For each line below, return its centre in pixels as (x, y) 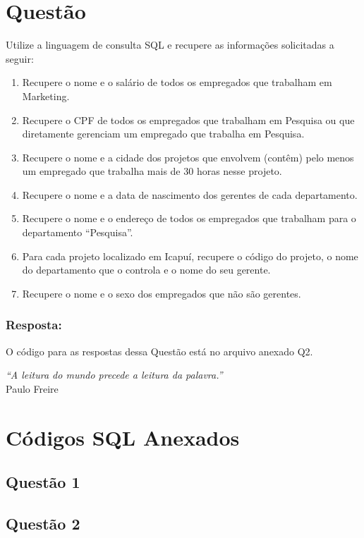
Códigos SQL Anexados (123, 437)
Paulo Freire (32, 388)
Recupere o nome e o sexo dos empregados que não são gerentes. (162, 293)
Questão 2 (43, 523)
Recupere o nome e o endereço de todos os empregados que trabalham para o (189, 218)
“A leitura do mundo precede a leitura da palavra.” (114, 375)
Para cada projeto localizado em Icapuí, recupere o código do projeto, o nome (190, 256)
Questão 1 (43, 482)
